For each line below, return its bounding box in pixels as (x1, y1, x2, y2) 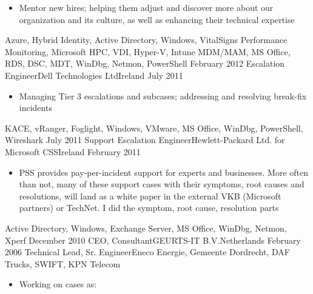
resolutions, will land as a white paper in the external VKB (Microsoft (19, 189, 281, 202)
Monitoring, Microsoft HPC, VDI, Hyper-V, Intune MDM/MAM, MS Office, (5, 45, 291, 58)
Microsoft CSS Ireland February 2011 (5, 145, 141, 158)
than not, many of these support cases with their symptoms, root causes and (19, 178, 305, 190)
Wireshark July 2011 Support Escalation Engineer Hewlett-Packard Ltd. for (5, 133, 285, 146)
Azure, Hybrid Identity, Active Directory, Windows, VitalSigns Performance (5, 33, 288, 46)
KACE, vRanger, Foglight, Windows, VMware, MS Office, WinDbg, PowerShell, (5, 121, 303, 134)
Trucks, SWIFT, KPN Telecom (5, 257, 121, 270)
